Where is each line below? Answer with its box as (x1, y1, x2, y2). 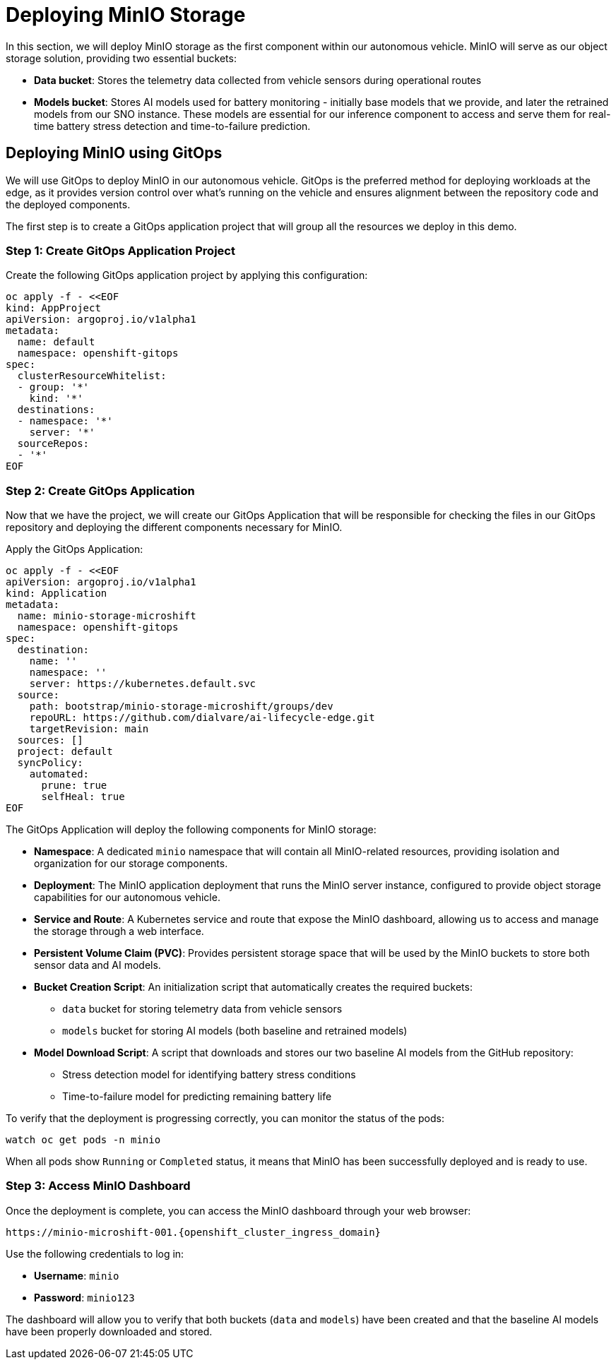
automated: (29, 768, 90, 780)
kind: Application (6, 588, 107, 600)
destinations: (17, 404, 95, 416)
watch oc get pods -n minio (6, 1134, 161, 1146)
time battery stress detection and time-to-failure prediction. (34, 119, 311, 132)
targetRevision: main (29, 723, 149, 735)
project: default (17, 746, 113, 758)
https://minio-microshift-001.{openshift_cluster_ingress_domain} (6, 1226, 381, 1238)
